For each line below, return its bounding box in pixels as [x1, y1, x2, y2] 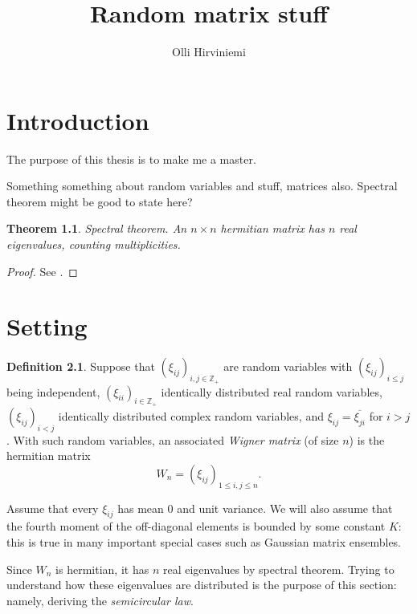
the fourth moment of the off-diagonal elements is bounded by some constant [6, 518, 386, 535]
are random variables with [223, 358, 353, 375]
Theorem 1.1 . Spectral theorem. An [6, 220, 187, 237]
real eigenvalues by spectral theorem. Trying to [162, 560, 395, 577]
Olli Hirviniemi [172, 43, 246, 60]
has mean [117, 499, 164, 516]
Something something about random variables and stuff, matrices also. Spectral [6, 177, 398, 194]
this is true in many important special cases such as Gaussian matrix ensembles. [6, 533, 402, 550]
